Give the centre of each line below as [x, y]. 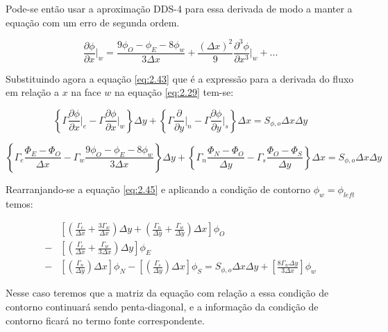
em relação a [33, 92]
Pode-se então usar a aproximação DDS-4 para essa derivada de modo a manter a [179, 8]
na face [86, 92]
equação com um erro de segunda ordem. [93, 22]
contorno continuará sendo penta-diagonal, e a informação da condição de [162, 307]
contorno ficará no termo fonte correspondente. [105, 320]
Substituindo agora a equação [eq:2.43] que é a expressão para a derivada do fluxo [180, 78]
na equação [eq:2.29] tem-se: [174, 92]
